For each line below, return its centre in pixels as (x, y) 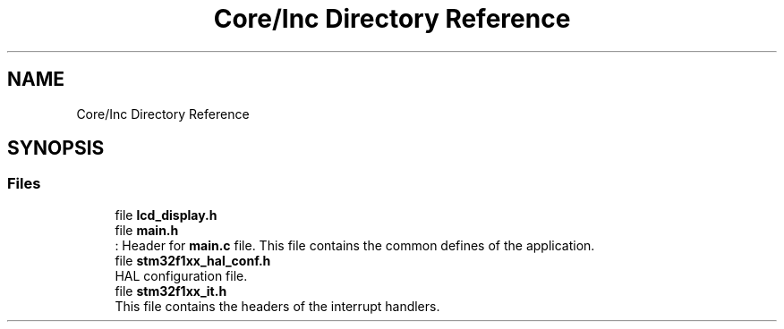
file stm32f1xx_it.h (171, 291)
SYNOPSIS (56, 148)
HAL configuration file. (181, 275)
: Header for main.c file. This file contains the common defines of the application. (355, 245)
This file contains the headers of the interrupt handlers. (277, 306)
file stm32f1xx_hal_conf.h (193, 260)
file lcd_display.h (166, 215)
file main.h (147, 230)
